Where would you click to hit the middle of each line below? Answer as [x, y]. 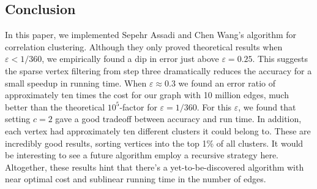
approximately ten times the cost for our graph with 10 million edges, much [147, 95]
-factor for [138, 106]
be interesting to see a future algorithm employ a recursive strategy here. [142, 155]
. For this [214, 106]
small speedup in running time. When [76, 83]
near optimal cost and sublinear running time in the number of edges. [136, 179]
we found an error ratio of [227, 83]
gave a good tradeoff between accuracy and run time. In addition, [178, 119]
